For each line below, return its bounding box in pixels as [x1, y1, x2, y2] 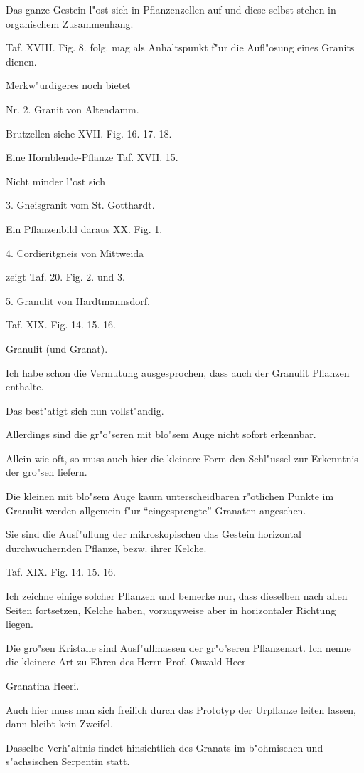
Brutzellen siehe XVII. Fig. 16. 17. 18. [6, 125, 172, 140]
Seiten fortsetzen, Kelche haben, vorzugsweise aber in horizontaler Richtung [6, 602, 336, 617]
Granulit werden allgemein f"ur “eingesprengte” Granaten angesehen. [6, 502, 306, 517]
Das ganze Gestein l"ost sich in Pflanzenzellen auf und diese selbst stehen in [6, 2, 336, 16]
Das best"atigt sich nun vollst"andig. [6, 403, 164, 417]
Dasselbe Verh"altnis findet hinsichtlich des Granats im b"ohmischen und [6, 740, 323, 754]
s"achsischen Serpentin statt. [6, 754, 130, 769]
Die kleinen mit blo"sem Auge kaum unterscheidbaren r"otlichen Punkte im [6, 489, 334, 504]
